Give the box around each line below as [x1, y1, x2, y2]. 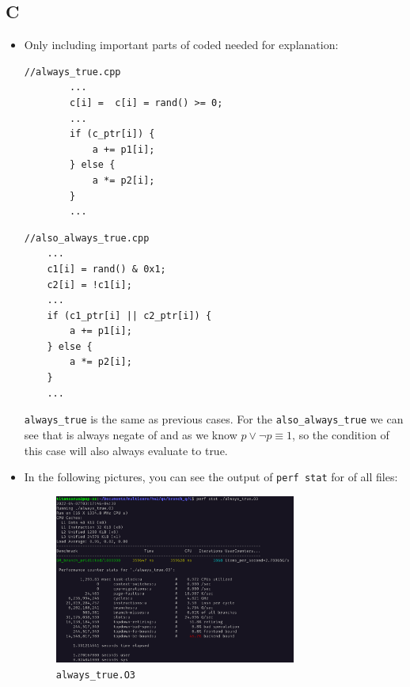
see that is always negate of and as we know [24, 426, 237, 442]
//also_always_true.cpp [24, 232, 150, 244]
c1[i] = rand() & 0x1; [47, 263, 166, 275]
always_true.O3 [55, 669, 136, 681]
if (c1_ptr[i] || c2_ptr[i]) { [47, 309, 212, 321]
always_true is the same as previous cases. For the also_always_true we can [24, 411, 404, 427]
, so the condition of [292, 426, 389, 442]
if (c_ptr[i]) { [70, 128, 155, 140]
